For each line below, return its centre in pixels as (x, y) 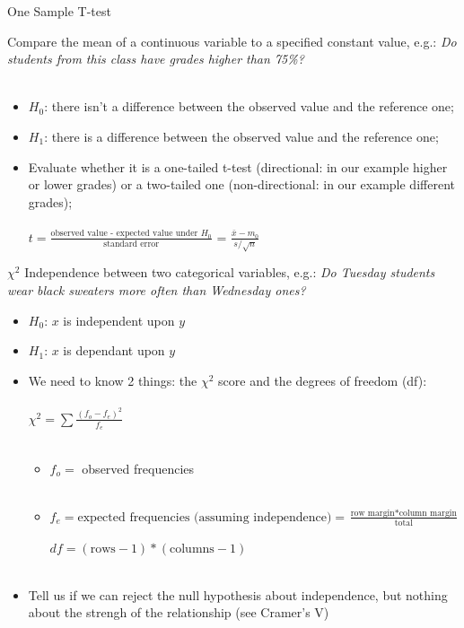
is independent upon (119, 320)
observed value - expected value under (124, 234)
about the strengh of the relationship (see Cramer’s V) (179, 612)
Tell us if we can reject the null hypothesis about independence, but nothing (238, 594)
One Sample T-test (59, 11)
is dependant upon (114, 350)
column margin (428, 513)
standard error (131, 244)
